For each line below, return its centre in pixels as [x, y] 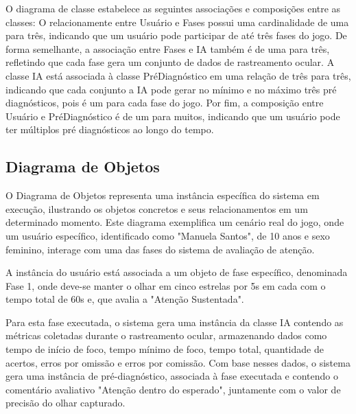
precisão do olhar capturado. [66, 403]
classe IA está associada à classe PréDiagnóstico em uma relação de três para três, [178, 75]
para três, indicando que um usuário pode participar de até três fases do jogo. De [176, 35]
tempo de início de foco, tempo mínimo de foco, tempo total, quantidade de [165, 349]
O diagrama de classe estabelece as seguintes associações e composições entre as [173, 8]
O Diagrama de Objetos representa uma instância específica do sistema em [163, 195]
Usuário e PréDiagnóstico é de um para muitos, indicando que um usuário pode [173, 116]
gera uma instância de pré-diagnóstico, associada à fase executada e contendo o [172, 376]
